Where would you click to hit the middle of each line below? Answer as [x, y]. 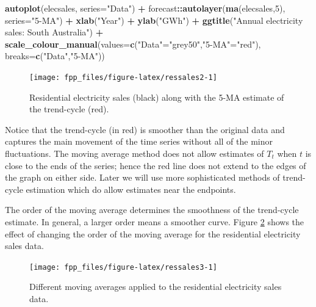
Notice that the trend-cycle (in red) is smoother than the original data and [145, 129]
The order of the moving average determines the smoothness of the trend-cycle [152, 210]
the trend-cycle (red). [69, 109]
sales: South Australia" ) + [54, 32]
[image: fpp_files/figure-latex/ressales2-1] [123, 77]
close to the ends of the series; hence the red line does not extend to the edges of [156, 165]
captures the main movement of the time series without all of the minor [139, 141]
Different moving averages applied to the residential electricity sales [156, 287]
